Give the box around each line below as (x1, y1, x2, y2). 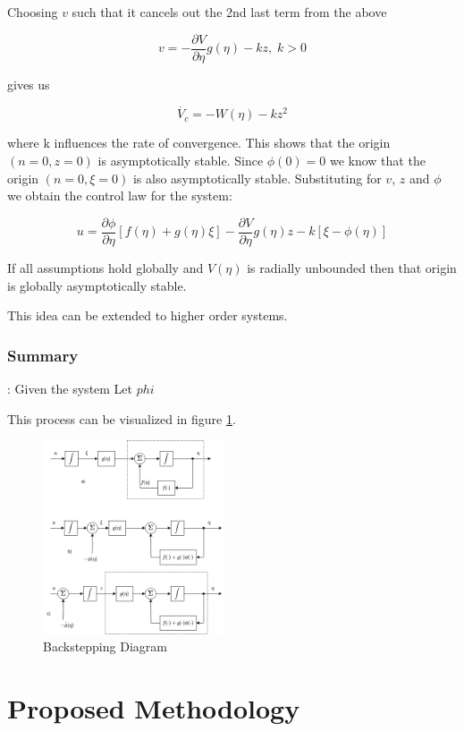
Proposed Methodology (7, 690, 300, 726)
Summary (7, 344, 79, 366)
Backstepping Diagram (43, 637, 167, 656)
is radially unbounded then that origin (247, 258, 457, 276)
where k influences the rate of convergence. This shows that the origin (7, 133, 391, 152)
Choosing (7, 3, 58, 21)
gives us (7, 74, 50, 93)
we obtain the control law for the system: (7, 186, 232, 205)
